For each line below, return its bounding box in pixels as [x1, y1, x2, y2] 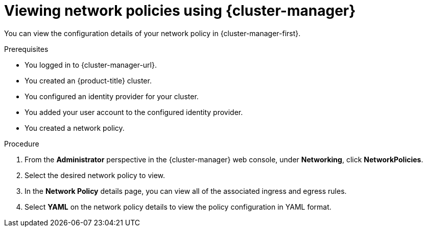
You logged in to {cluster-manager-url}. [25, 60, 157, 69]
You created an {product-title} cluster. [25, 76, 152, 85]
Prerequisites [4, 44, 49, 53]
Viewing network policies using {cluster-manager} [4, 2, 356, 19]
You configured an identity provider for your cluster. [25, 92, 199, 101]
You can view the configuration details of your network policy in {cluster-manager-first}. [4, 28, 301, 38]
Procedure [4, 139, 39, 148]
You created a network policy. [25, 123, 125, 132]
